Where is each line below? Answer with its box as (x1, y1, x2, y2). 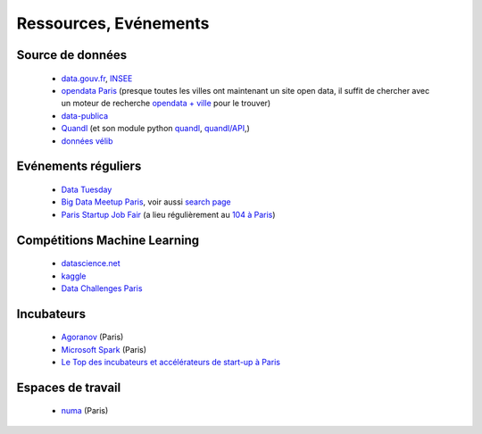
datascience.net (61, 258, 120, 269)
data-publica (61, 110, 109, 121)
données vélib (61, 135, 113, 146)
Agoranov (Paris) (61, 331, 124, 343)
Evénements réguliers (16, 159, 142, 174)
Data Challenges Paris (61, 282, 143, 294)
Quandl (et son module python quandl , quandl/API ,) (61, 123, 250, 134)
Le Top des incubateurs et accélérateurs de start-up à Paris (61, 357, 281, 368)
